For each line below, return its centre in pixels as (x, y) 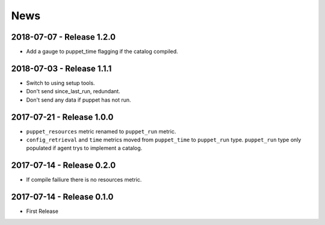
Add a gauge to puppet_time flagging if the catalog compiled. (102, 52)
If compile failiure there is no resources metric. (84, 180)
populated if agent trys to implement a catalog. (84, 148)
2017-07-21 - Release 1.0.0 (62, 117)
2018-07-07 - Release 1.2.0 (63, 37)
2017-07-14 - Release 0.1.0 (62, 197)
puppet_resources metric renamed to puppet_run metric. (101, 131)
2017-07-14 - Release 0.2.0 (63, 165)
